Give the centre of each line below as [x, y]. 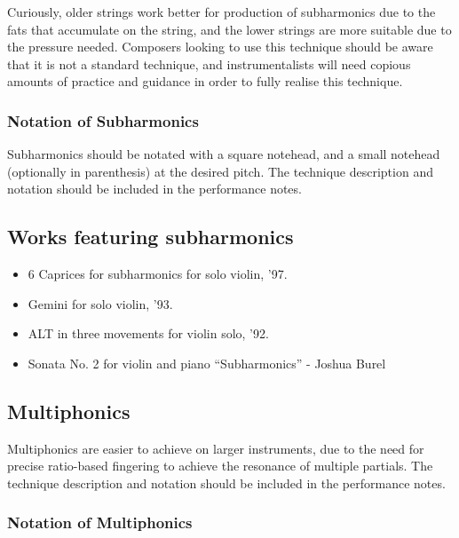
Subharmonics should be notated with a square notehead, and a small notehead [224, 154]
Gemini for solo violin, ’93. [100, 303]
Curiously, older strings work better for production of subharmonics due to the [222, 12]
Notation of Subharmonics [103, 120]
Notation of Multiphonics [100, 522]
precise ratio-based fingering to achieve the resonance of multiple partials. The [220, 466]
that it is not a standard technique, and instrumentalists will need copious [209, 63]
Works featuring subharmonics [150, 237]
